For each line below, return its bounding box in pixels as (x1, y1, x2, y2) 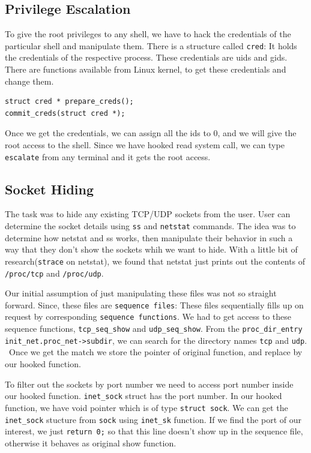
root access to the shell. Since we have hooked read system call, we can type (5, 139, 285, 151)
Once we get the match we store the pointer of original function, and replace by (8, 346, 303, 358)
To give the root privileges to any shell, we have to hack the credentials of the (5, 28, 291, 40)
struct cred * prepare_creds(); (5, 97, 134, 106)
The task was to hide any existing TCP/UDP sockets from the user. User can (5, 208, 291, 220)
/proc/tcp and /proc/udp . (5, 266, 104, 279)
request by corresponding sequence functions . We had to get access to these (5, 310, 291, 323)
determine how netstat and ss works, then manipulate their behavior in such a (5, 231, 293, 244)
